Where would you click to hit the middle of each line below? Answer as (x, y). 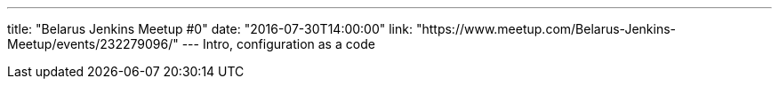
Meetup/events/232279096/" (93, 44)
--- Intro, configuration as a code (278, 44)
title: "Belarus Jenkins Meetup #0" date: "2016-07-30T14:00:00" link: (210, 29)
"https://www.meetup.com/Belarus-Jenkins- (546, 29)
